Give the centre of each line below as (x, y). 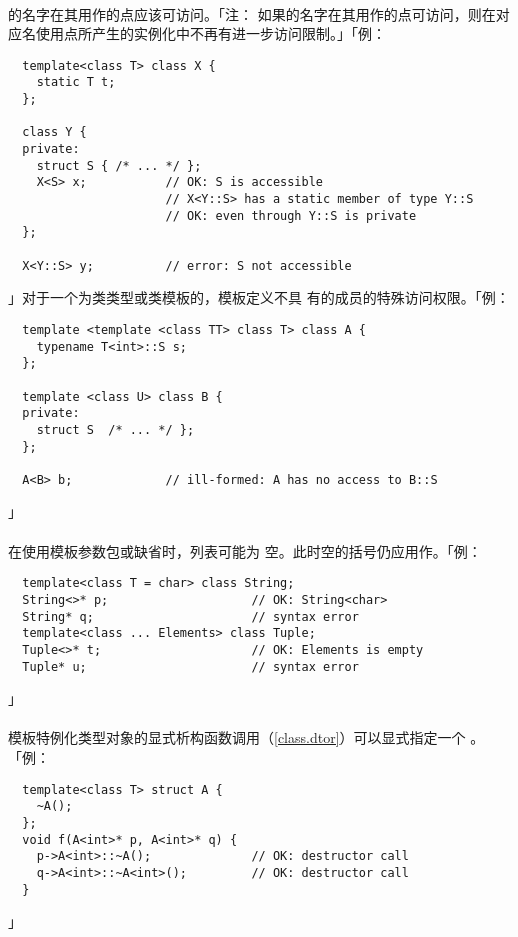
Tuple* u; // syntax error (190, 666)
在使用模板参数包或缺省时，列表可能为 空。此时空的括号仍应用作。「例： (245, 550)
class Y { (54, 132)
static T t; (76, 82)
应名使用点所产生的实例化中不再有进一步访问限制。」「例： (197, 33)
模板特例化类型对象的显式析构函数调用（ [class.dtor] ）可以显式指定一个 (237, 737)
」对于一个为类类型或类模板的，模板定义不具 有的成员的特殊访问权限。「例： (259, 297)
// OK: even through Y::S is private (291, 215)
